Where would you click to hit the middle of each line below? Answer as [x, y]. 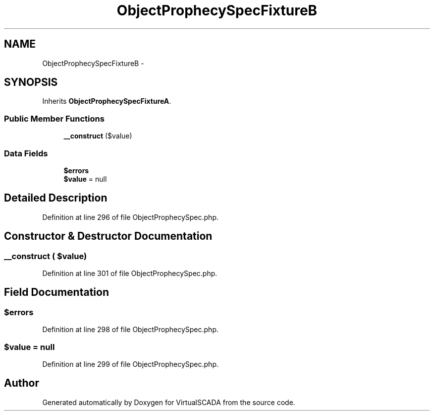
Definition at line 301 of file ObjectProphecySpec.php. [130, 273]
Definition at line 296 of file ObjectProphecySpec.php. [131, 217]
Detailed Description [56, 198]
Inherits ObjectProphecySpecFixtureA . [107, 101]
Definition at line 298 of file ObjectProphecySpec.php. [130, 330]
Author [22, 383]
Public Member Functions [54, 118]
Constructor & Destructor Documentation [108, 236]
